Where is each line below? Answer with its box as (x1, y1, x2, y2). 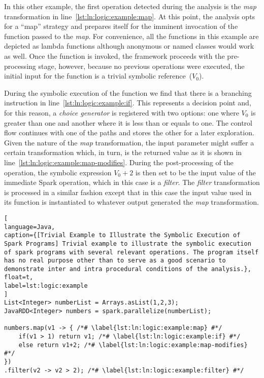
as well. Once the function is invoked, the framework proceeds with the (4, 50, 225, 61)
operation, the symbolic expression (4, 167, 112, 177)
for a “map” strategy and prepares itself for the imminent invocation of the (4, 21, 238, 31)
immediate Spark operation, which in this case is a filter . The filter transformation (4, 177, 260, 187)
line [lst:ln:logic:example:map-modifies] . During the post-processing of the (4, 157, 234, 167)
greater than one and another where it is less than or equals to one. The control (4, 117, 252, 128)
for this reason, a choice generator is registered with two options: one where (4, 107, 239, 118)
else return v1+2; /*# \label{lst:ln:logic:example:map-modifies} (18, 341, 248, 349)
